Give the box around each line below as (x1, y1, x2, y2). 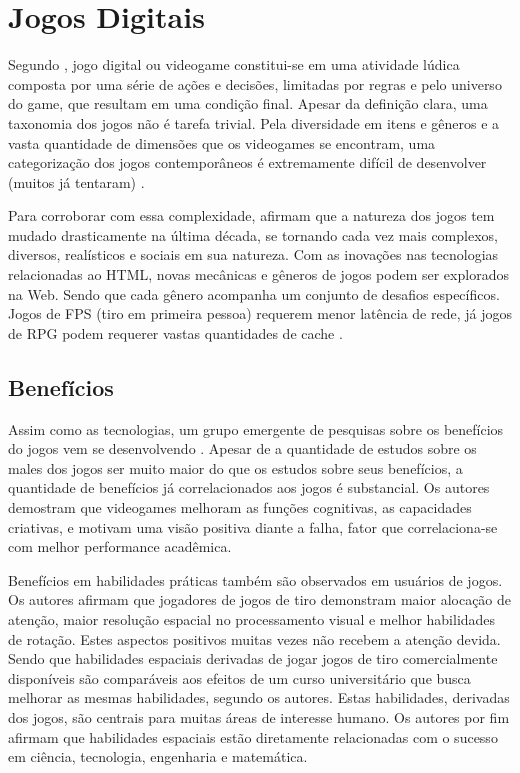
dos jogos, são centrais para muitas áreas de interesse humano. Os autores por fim (8, 706, 510, 727)
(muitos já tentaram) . (8, 171, 145, 192)
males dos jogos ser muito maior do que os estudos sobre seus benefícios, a (8, 457, 463, 478)
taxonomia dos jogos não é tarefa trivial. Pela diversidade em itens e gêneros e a (8, 112, 500, 133)
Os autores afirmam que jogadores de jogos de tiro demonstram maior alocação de (8, 589, 512, 610)
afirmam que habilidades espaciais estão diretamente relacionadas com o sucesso (8, 726, 498, 747)
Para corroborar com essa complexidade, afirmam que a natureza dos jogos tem (8, 205, 495, 226)
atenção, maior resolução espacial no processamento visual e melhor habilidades (8, 608, 496, 629)
